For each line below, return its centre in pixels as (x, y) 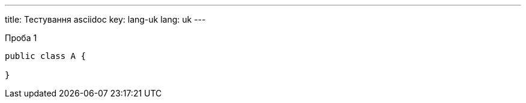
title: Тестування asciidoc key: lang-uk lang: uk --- (105, 19)
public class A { (45, 56)
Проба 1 (21, 38)
